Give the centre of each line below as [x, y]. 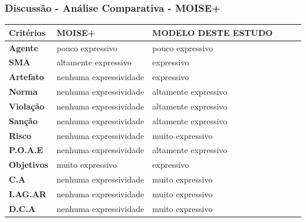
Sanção [23, 120]
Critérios [27, 32]
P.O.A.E [26, 150]
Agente [24, 47]
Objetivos [29, 165]
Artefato [27, 77]
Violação [27, 106]
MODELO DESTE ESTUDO [213, 32]
